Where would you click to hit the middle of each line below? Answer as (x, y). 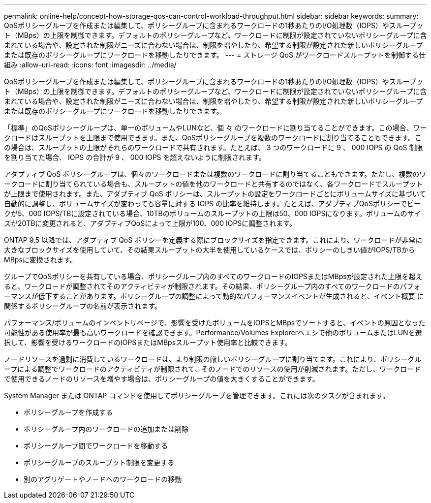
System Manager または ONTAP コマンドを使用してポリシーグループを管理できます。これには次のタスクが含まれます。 (197, 395)
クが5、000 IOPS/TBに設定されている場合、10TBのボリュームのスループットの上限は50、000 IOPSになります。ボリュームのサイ (213, 213)
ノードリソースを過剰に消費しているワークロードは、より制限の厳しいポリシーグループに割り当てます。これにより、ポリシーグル (213, 359)
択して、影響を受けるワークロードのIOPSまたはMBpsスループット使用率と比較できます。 (148, 342)
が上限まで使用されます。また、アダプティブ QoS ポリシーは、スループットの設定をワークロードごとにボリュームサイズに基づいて (215, 194)
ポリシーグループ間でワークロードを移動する (96, 446)
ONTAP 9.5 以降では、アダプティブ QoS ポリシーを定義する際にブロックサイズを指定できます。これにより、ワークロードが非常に (213, 240)
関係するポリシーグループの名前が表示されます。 (83, 306)
